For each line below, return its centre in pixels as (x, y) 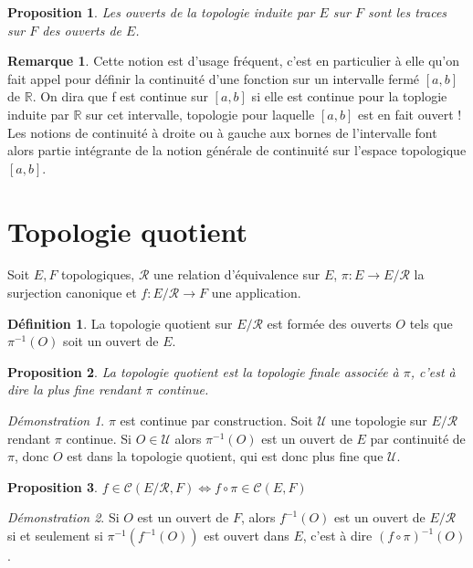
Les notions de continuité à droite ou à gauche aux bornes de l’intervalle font (222, 132)
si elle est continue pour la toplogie (349, 96)
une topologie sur (379, 421)
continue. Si (99, 438)
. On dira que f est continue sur (120, 96)
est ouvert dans (247, 535)
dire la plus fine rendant (74, 389)
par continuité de (418, 438)
